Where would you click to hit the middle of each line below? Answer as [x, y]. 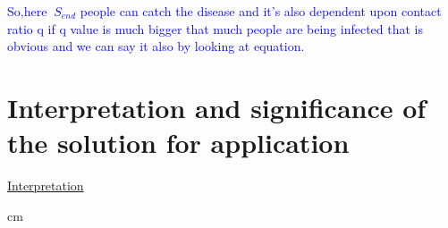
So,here [27, 11]
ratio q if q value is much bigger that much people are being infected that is [215, 28]
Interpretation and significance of [217, 107]
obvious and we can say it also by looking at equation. [156, 46]
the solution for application [178, 143]
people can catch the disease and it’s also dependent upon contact [261, 11]
